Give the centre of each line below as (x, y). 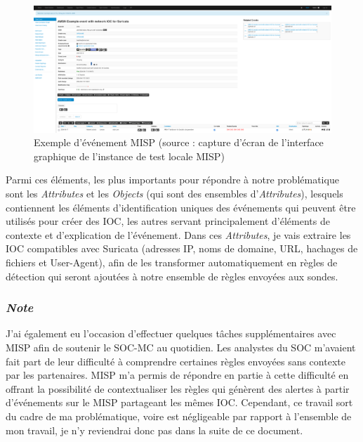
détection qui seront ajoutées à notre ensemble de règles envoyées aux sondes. (172, 276)
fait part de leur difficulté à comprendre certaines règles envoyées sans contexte (176, 361)
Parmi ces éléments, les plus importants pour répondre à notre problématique (172, 180)
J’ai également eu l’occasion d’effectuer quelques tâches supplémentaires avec (171, 333)
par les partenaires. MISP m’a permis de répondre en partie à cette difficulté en (177, 375)
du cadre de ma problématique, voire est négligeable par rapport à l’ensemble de (179, 416)
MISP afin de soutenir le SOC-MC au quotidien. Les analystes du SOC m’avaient (181, 347)
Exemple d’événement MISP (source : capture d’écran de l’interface (179, 142)
